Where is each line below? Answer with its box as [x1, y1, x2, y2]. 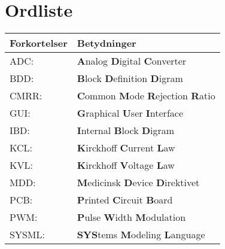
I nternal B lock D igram [77, 123, 175, 138]
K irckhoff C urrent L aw [77, 141, 175, 155]
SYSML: [10, 227, 45, 242]
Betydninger [77, 36, 136, 50]
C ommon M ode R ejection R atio [77, 89, 215, 103]
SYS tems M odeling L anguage [77, 227, 205, 242]
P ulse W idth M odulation [77, 210, 186, 224]
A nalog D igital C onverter [77, 54, 187, 68]
